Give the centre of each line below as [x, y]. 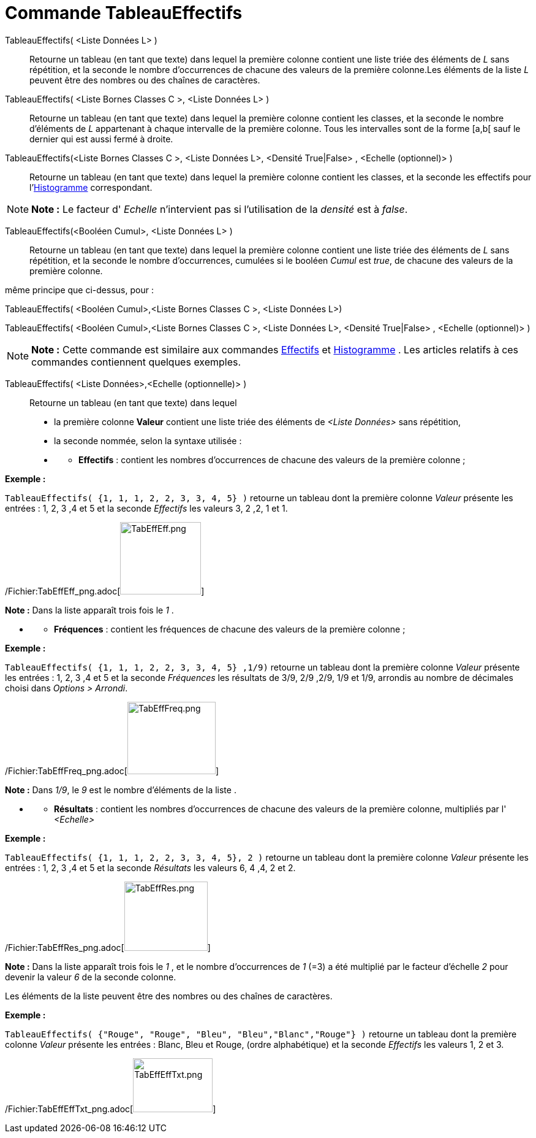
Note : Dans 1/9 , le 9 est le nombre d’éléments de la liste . [121, 790]
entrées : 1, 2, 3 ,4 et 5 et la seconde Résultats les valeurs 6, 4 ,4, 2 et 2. [150, 867]
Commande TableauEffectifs [124, 13]
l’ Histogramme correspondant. [91, 187]
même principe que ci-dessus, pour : [79, 290]
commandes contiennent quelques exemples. [136, 362]
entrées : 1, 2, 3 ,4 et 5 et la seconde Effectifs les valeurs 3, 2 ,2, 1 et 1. [146, 508]
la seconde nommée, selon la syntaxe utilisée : [148, 440]
